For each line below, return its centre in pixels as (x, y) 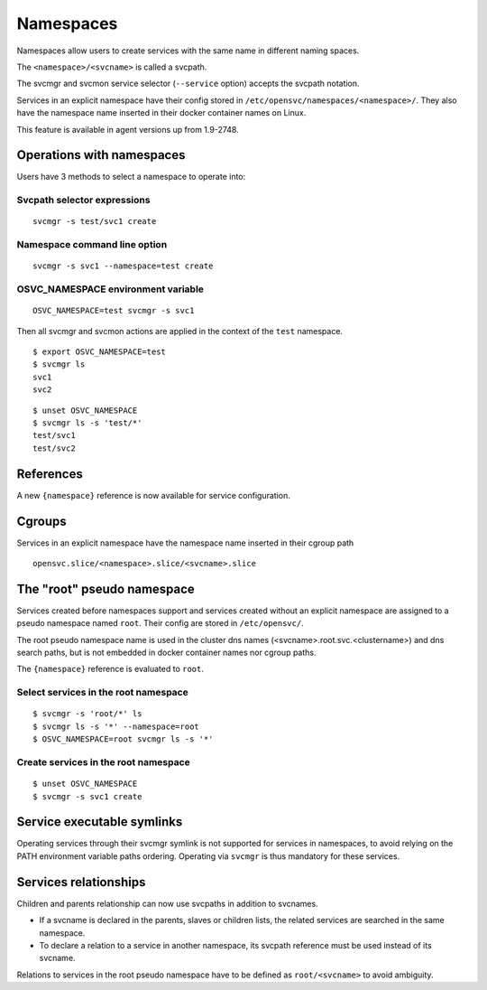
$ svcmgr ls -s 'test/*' (87, 423)
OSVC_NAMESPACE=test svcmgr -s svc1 (114, 311)
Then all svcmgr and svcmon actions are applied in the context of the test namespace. (179, 331)
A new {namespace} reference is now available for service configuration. (153, 495)
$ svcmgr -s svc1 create (87, 796)
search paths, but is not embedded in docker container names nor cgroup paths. (166, 653)
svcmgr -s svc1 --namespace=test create (123, 266)
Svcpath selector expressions (83, 201)
